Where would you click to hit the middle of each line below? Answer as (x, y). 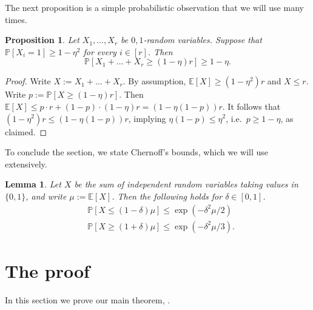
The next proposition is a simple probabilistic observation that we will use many (154, 7)
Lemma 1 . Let (33, 184)
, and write (46, 196)
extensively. (26, 163)
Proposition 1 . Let (42, 40)
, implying (147, 118)
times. (16, 19)
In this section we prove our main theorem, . (88, 299)
